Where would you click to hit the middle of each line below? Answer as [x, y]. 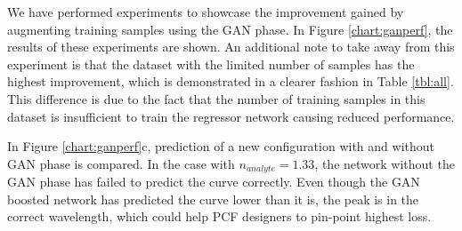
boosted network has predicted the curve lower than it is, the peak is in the [213, 199]
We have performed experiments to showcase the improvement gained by [206, 12]
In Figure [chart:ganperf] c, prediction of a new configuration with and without [221, 146]
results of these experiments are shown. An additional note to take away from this [231, 47]
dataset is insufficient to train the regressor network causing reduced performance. [231, 116]
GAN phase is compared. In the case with [121, 163]
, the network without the [385, 163]
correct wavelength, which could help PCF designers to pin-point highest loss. [219, 216]
